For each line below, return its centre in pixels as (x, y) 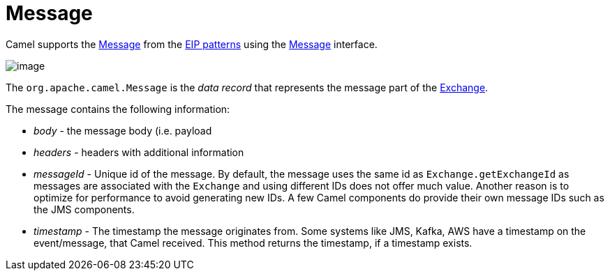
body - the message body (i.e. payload (123, 130)
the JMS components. (84, 209)
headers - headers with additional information (139, 152)
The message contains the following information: (118, 109)
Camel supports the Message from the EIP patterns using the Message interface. (192, 44)
